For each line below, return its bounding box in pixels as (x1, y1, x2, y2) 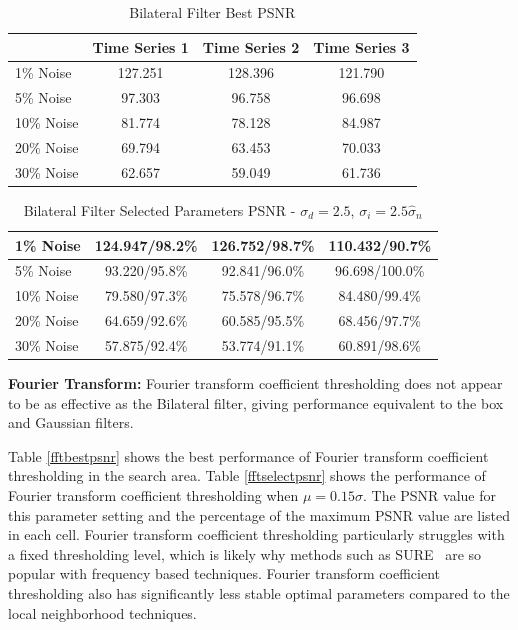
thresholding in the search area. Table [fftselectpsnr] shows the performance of (8, 465, 486, 486)
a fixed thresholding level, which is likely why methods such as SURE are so (8, 543, 482, 564)
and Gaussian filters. (8, 412, 134, 433)
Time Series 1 (92, 36, 189, 57)
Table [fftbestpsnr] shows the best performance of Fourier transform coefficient (8, 445, 489, 466)
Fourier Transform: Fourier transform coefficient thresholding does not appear (8, 372, 503, 393)
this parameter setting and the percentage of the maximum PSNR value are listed (8, 504, 511, 525)
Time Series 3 (313, 36, 410, 57)
